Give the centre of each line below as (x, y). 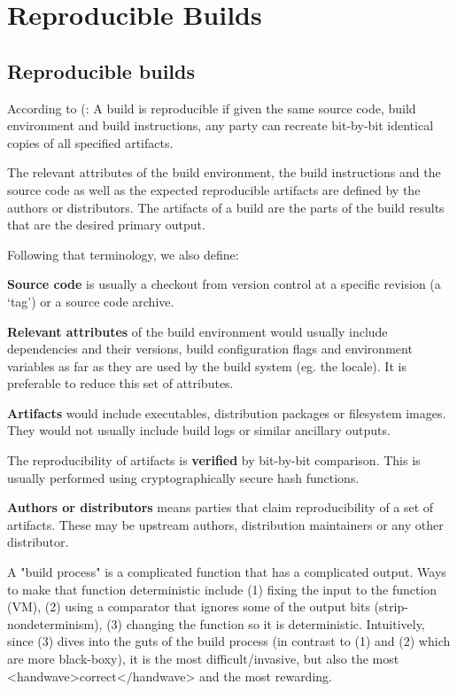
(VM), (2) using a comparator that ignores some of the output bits (189, 606)
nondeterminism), (55, 623)
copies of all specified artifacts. (90, 142)
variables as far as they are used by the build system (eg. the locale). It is (207, 365)
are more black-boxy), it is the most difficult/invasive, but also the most (203, 659)
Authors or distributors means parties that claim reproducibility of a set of (221, 507)
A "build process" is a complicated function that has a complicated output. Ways (227, 572)
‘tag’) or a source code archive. (91, 301)
